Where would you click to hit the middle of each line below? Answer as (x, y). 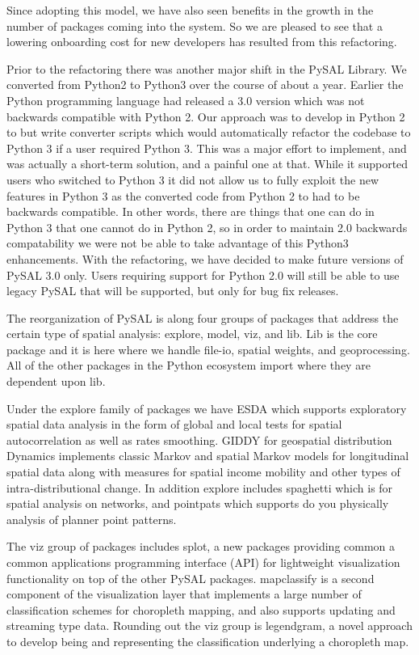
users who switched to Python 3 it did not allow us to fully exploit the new (193, 179)
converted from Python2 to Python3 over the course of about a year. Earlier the (205, 85)
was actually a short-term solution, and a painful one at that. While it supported (207, 164)
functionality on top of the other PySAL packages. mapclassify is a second (191, 578)
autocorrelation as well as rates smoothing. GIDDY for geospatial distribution (199, 439)
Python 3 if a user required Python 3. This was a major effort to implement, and (207, 148)
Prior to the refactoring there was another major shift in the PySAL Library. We (207, 68)
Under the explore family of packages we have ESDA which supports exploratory (207, 408)
